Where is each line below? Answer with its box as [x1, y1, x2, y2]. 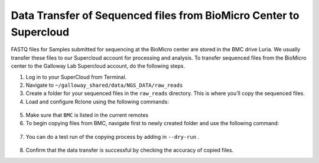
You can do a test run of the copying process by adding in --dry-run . [25, 133, 200, 140]
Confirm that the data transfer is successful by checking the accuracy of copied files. [25, 146, 234, 154]
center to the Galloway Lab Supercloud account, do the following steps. [11, 63, 185, 70]
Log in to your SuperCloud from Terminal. [25, 73, 127, 80]
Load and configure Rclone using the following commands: [25, 98, 170, 105]
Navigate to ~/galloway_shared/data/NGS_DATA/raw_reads [25, 81, 183, 89]
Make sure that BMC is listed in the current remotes [25, 112, 149, 119]
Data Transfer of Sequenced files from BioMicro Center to [11, 9, 300, 22]
